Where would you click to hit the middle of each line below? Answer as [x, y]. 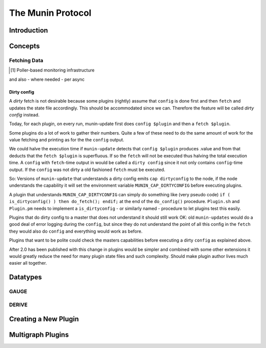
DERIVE [18, 305]
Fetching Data [26, 60]
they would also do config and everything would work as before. [76, 231]
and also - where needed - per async [47, 79]
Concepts [24, 46]
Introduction [29, 30]
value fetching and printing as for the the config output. [67, 140]
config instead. [24, 115]
